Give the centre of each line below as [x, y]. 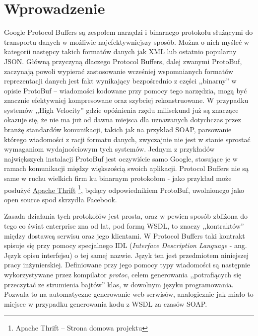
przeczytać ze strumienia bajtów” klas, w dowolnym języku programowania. [119, 284]
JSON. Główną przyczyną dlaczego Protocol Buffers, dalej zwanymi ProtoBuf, [123, 61]
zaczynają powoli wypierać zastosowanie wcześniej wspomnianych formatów [119, 71]
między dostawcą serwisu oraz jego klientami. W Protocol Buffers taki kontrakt [125, 235]
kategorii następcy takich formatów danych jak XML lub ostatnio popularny [120, 51]
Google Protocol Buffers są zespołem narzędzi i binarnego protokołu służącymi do [129, 32]
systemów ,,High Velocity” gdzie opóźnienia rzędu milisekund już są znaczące [121, 110]
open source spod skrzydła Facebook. [61, 199]
